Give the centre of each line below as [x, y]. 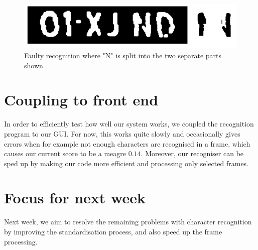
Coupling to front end [81, 100]
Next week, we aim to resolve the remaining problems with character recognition [128, 222]
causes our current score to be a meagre [65, 153]
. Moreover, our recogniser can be [192, 153]
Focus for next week [75, 198]
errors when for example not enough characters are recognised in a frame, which [127, 143]
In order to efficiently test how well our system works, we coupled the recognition [129, 124]
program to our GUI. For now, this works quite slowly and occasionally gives [122, 133]
